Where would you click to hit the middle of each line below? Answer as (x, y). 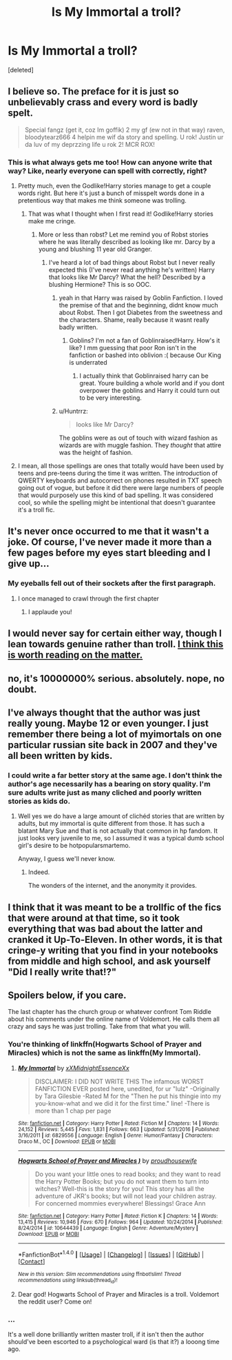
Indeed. (39, 872)
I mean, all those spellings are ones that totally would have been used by (121, 466)
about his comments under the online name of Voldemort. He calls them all (114, 1019)
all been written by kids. (60, 755)
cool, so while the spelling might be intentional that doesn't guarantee (117, 503)
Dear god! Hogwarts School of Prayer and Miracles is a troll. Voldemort (118, 1294)
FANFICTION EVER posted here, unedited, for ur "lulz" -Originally (127, 1088)
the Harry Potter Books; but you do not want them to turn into (122, 1181)
